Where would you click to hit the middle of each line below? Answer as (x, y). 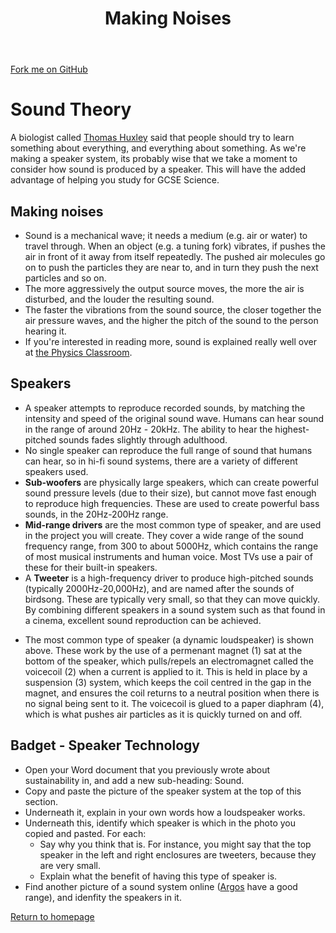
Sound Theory (71, 109)
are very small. (70, 865)
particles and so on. (65, 278)
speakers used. (56, 471)
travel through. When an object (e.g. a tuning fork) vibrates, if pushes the (175, 246)
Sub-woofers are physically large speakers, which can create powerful (171, 482)
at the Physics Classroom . (78, 352)
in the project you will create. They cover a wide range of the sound (164, 535)
